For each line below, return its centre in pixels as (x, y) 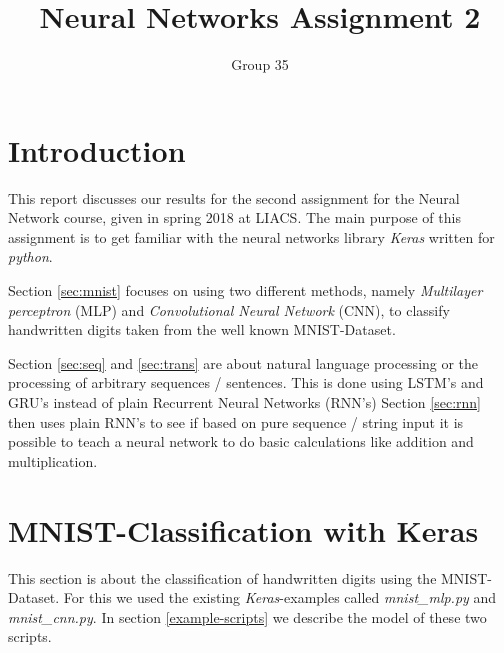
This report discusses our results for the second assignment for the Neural (234, 197)
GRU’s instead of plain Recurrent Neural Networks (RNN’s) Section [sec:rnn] (244, 402)
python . (30, 256)
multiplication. (53, 460)
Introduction (97, 149)
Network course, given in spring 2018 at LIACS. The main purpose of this (234, 217)
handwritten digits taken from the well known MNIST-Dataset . (202, 329)
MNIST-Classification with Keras (243, 529)
